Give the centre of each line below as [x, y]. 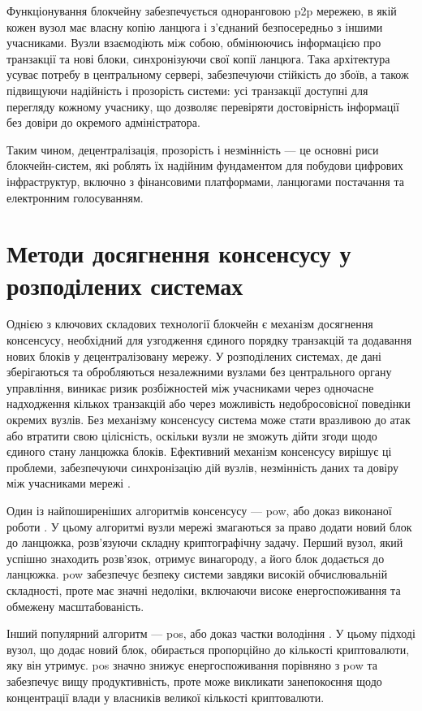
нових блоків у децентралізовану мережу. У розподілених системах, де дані [194, 355]
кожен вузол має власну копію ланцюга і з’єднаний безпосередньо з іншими [195, 26]
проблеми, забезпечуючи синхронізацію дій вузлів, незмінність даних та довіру [202, 467]
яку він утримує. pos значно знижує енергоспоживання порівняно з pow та [192, 665]
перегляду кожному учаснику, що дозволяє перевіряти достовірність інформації [203, 106]
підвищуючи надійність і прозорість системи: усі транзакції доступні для [187, 90]
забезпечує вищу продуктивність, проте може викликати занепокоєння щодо [194, 681]
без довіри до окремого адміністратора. [103, 122]
